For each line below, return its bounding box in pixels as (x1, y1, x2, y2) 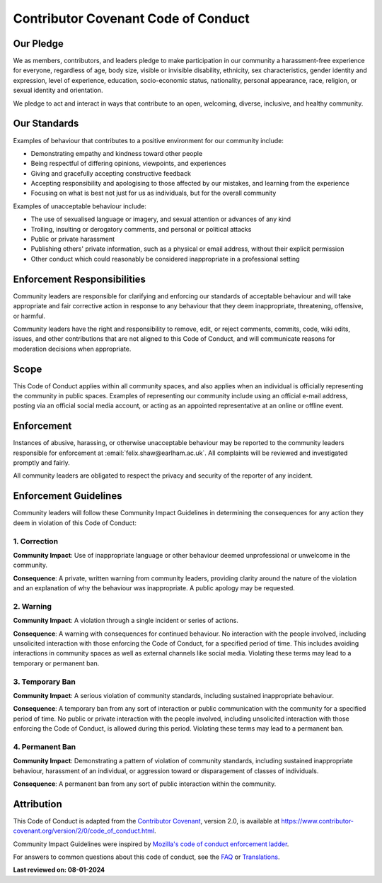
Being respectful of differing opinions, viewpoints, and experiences (30, 159, 226, 168)
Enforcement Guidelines (13, 490, 122, 502)
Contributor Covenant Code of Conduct (13, 11, 250, 26)
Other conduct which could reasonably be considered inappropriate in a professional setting (30, 254, 300, 263)
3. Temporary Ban (13, 677, 76, 687)
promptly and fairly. (13, 459, 70, 467)
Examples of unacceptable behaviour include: (13, 202, 146, 210)
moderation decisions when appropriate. (13, 344, 132, 353)
